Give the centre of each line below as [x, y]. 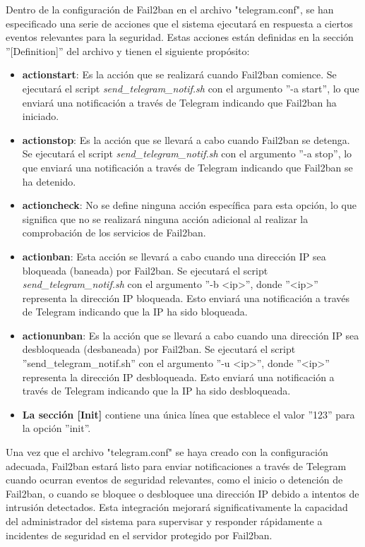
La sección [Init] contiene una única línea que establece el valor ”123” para [189, 414]
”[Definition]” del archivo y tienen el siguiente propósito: [128, 50]
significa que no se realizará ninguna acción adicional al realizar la [165, 218]
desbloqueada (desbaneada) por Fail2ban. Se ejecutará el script [159, 349]
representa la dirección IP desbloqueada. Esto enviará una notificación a [178, 377]
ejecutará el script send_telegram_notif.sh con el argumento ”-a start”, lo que [191, 88]
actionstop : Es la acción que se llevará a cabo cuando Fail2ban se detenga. [186, 139]
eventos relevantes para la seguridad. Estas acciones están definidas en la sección [180, 37]
